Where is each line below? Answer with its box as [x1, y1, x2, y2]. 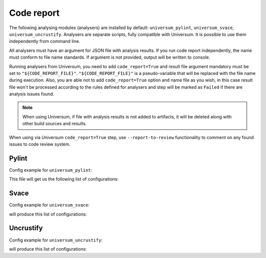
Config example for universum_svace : [9, 202, 90, 208]
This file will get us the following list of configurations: [9, 176, 119, 182]
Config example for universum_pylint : [9, 167, 92, 173]
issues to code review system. [9, 141, 71, 147]
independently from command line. [9, 38, 80, 44]
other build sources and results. [22, 121, 87, 127]
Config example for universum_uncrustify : [9, 237, 103, 243]
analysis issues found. [9, 91, 54, 97]
